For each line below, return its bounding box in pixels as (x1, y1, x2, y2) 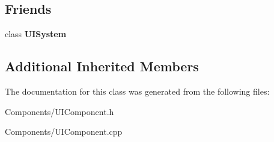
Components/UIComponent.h (5, 105, 114, 117)
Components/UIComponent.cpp (5, 125, 123, 138)
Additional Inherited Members (5, 57, 199, 75)
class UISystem (5, 28, 67, 40)
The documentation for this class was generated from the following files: (5, 85, 270, 97)
